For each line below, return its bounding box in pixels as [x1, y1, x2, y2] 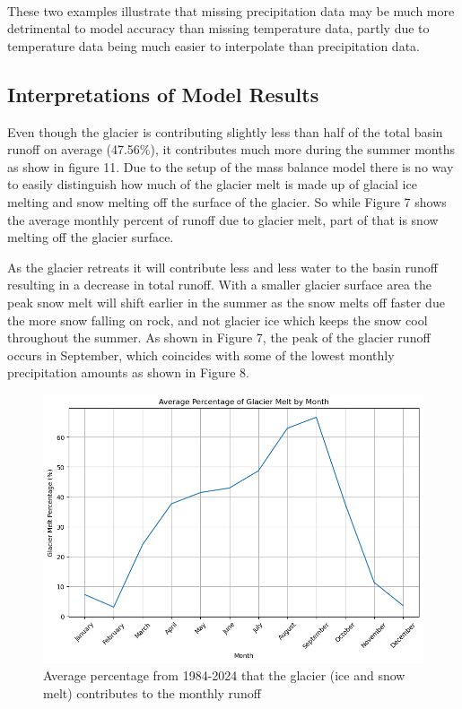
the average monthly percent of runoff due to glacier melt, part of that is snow [7, 210, 439, 229]
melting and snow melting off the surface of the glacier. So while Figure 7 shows [7, 192, 447, 211]
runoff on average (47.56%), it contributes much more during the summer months [7, 140, 455, 159]
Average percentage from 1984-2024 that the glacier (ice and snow [43, 666, 405, 685]
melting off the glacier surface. [7, 228, 174, 246]
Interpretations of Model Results [7, 80, 319, 108]
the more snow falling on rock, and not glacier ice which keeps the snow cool [7, 310, 428, 329]
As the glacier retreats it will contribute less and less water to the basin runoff [7, 257, 438, 276]
